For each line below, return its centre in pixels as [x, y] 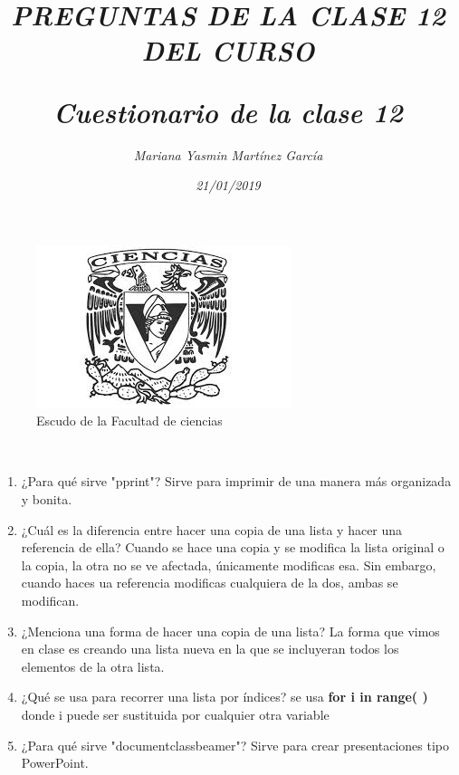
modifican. [50, 601]
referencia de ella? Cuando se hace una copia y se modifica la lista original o [233, 547]
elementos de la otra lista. [93, 666]
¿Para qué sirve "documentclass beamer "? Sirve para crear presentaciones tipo [235, 745]
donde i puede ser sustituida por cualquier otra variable [175, 714]
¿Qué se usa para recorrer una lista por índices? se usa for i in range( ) [225, 697]
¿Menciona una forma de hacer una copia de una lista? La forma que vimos [230, 631]
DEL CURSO [228, 51]
